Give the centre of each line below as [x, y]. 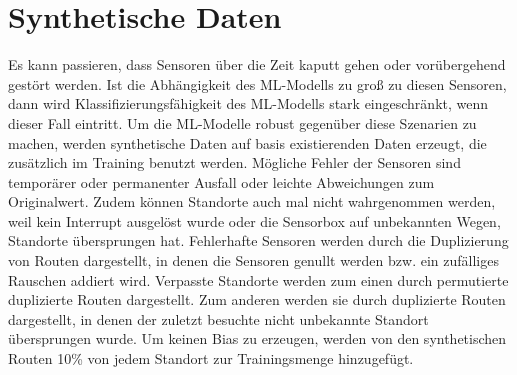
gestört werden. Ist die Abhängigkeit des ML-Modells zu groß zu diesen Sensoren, [257, 83]
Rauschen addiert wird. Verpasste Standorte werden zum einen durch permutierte [258, 279]
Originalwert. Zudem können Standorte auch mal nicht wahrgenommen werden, [252, 201]
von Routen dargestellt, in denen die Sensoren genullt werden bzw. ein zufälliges [253, 260]
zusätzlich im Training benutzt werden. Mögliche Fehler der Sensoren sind [234, 162]
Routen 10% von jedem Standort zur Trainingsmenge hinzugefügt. [211, 358]
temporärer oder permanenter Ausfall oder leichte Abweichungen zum [221, 181]
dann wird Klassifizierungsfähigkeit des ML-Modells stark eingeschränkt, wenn [248, 103]
